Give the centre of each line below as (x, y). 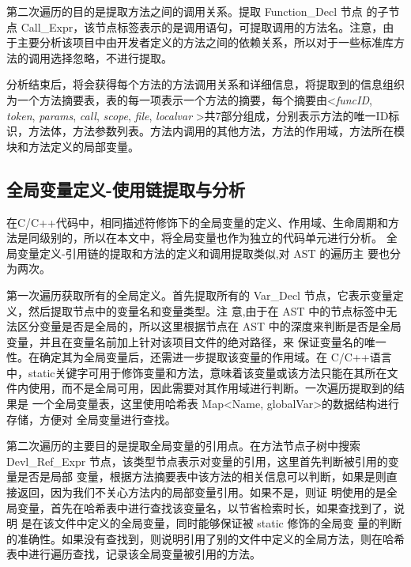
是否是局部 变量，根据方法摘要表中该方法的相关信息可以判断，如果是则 (202, 476)
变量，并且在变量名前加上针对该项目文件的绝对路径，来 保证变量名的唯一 (196, 341)
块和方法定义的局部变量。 (73, 146)
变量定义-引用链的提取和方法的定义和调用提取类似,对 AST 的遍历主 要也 (203, 253)
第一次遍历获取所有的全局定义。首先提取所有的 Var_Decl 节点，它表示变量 (200, 295)
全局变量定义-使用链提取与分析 (126, 189)
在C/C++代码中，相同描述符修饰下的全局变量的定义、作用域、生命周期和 (197, 222)
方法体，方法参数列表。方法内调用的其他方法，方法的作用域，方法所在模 (216, 131)
